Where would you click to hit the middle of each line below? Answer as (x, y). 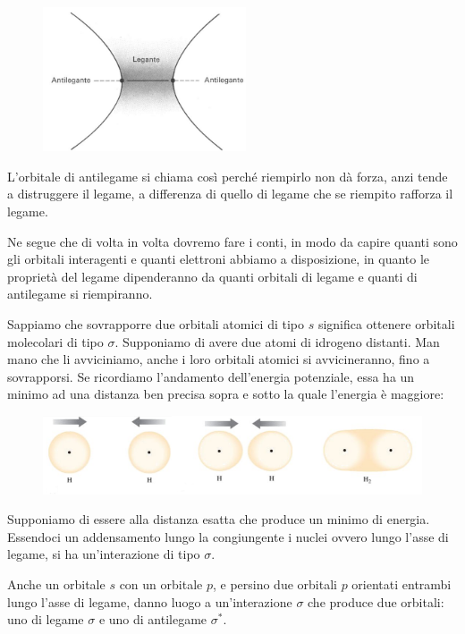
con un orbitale (161, 583)
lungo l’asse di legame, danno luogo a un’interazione (150, 601)
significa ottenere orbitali (386, 323)
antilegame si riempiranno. (80, 294)
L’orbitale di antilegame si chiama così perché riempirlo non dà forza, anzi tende (228, 176)
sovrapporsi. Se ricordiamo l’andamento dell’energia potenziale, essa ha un (211, 376)
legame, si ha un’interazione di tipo (104, 554)
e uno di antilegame (153, 619)
